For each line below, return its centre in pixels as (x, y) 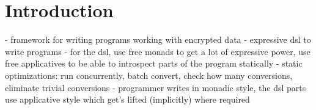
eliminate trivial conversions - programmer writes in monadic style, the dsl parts (156, 87)
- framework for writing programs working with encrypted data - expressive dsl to (158, 39)
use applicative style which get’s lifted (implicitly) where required (127, 99)
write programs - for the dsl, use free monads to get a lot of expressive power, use (158, 51)
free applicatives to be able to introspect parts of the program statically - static (154, 63)
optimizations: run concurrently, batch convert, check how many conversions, (149, 75)
